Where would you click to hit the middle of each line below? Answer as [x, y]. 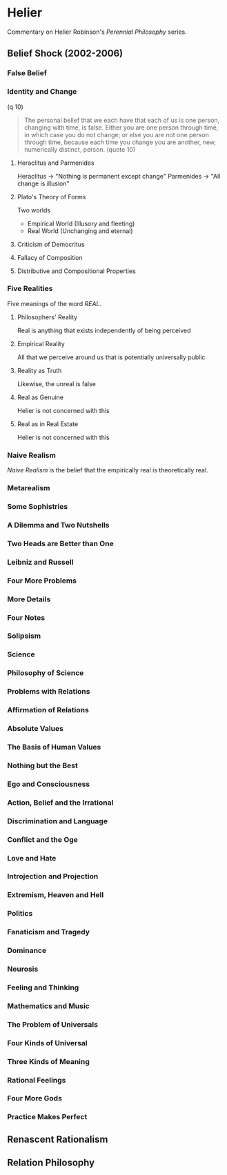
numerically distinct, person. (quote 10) [80, 149]
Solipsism [24, 636]
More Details [29, 599]
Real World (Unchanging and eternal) [80, 231]
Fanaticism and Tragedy [49, 932]
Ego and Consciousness [49, 784]
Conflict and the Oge [42, 839]
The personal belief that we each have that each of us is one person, [122, 120]
